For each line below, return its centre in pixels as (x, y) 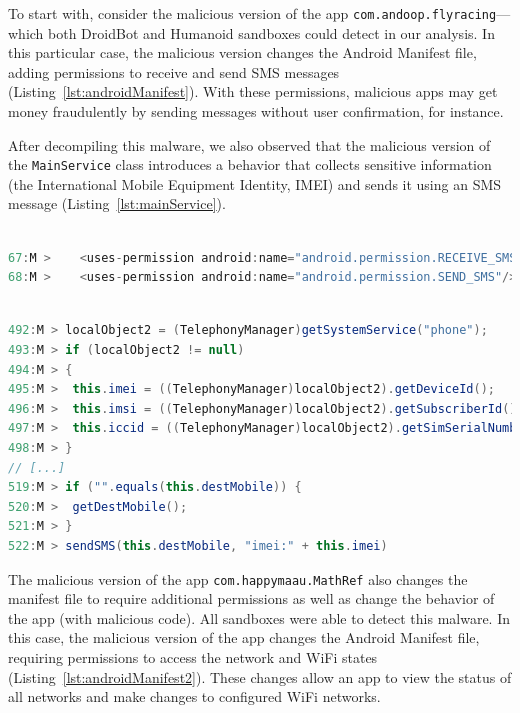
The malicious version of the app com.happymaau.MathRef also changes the (238, 578)
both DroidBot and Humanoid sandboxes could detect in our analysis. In (271, 32)
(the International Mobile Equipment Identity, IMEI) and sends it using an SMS (255, 183)
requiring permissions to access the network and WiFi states (193, 657)
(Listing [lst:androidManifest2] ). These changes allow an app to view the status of (260, 676)
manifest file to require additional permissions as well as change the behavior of (251, 598)
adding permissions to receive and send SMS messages (174, 71)
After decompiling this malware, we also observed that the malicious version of (249, 144)
